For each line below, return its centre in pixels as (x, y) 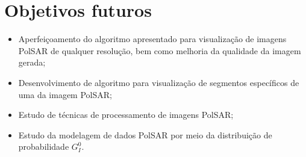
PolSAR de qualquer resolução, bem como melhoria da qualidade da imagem (160, 50)
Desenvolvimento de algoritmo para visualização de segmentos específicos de (159, 82)
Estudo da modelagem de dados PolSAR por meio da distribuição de (145, 134)
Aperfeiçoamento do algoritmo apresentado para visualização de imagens (152, 39)
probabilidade (44, 146)
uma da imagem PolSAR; (65, 94)
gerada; (32, 62)
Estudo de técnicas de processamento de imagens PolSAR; (126, 115)
